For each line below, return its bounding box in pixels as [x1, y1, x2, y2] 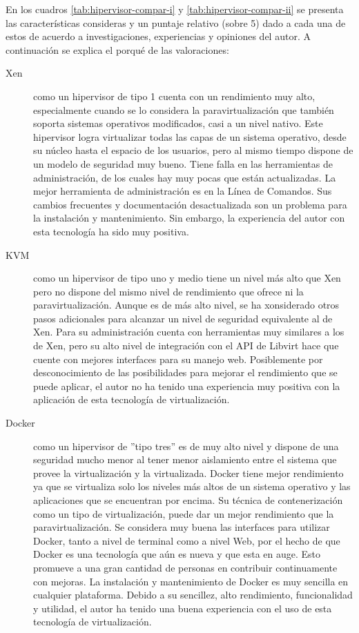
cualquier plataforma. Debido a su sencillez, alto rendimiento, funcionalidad [33, 587, 353, 602]
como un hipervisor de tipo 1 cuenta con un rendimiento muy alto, [33, 88, 316, 103]
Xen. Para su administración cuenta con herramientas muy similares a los [33, 324, 345, 339]
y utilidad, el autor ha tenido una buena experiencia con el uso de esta [33, 601, 332, 615]
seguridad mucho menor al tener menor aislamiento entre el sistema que [33, 452, 337, 467]
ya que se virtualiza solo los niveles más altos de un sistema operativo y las [33, 479, 351, 494]
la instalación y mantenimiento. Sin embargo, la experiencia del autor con [33, 211, 345, 225]
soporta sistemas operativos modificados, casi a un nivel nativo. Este [33, 116, 323, 130]
